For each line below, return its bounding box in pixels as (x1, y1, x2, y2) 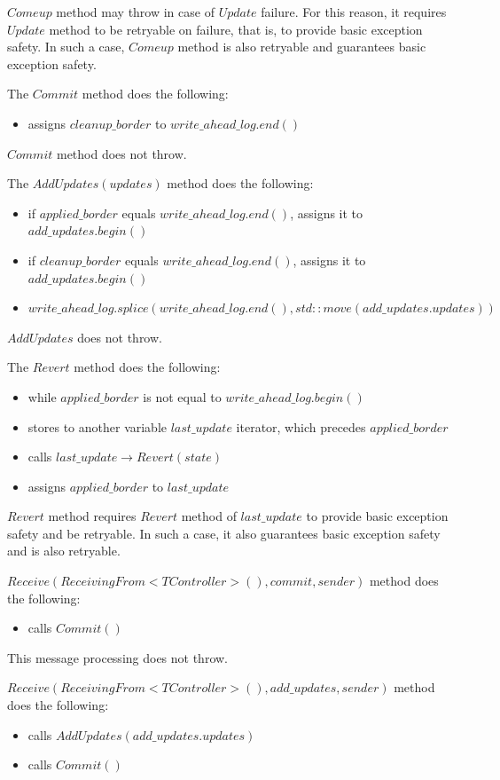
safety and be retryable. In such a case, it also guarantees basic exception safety (7, 524, 441, 542)
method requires (48, 507, 137, 525)
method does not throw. (56, 144, 187, 162)
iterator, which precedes (236, 417, 366, 436)
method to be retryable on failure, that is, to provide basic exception (49, 20, 423, 38)
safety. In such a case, (7, 37, 125, 56)
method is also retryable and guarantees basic (177, 37, 426, 56)
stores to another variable (27, 417, 168, 436)
